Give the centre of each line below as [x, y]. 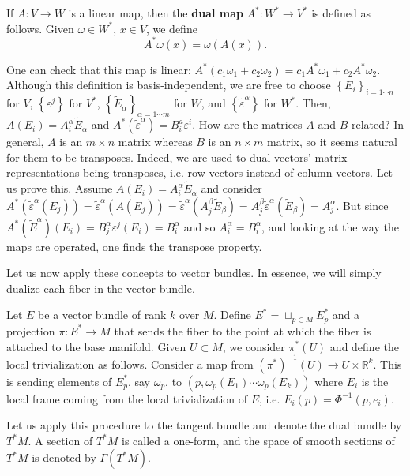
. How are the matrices [247, 124]
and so [199, 226]
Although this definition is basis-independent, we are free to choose [169, 85]
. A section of [60, 440]
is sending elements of [59, 381]
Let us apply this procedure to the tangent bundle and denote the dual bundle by [204, 425]
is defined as [341, 13]
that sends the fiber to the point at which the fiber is [243, 330]
